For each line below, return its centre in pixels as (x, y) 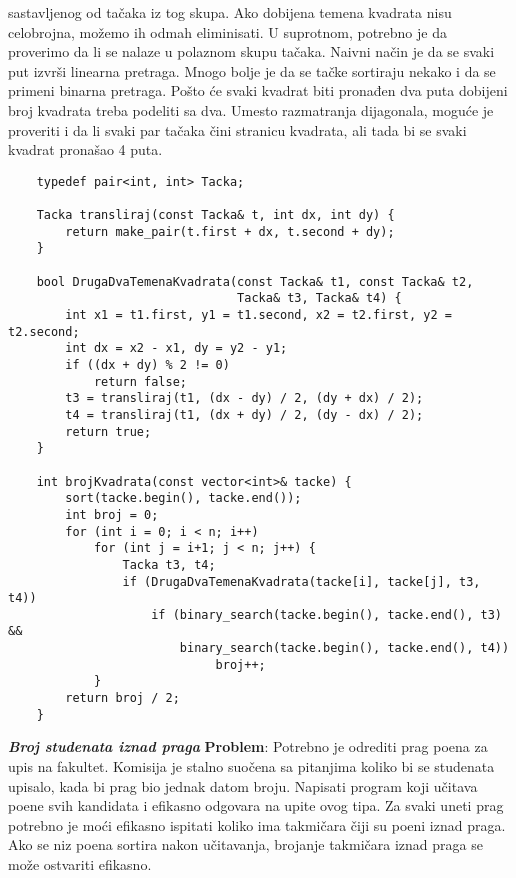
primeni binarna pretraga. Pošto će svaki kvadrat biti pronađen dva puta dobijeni (258, 90)
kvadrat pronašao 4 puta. (85, 149)
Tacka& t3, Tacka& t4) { (319, 298)
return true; (108, 431)
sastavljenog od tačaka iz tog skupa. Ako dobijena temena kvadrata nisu (230, 12)
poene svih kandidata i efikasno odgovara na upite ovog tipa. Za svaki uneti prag (256, 805)
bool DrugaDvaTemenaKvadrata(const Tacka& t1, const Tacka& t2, (255, 281)
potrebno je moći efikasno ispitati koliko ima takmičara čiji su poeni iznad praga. (257, 824)
